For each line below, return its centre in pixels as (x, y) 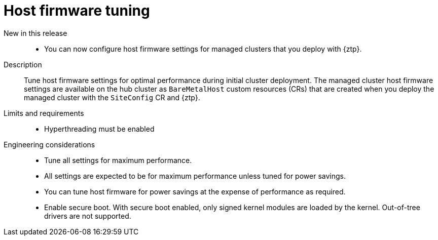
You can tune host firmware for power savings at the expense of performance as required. (195, 191)
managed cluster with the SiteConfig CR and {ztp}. (112, 97)
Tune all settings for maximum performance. (118, 160)
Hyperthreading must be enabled (99, 129)
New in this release (35, 33)
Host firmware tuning (77, 11)
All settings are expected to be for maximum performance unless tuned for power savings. (195, 176)
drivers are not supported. (88, 216)
